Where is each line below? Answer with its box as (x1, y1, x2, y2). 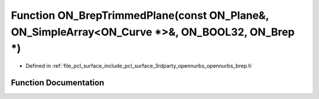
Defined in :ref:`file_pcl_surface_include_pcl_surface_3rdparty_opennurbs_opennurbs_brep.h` (25, 62, 253, 70)
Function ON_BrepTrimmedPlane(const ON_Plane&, (11, 9, 269, 22)
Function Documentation (11, 77, 105, 88)
